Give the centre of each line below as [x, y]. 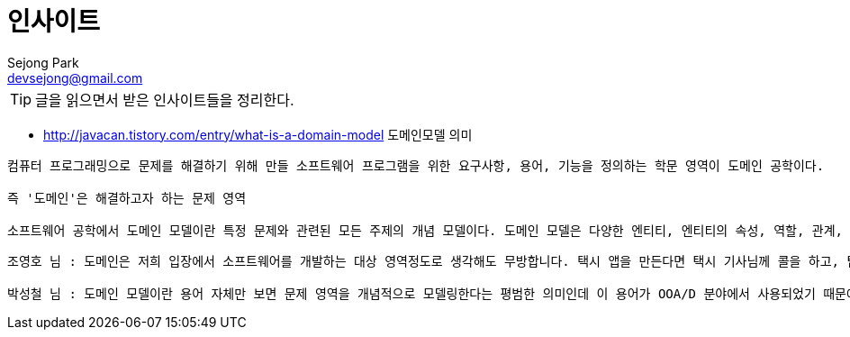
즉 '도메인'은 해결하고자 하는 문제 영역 [127, 198]
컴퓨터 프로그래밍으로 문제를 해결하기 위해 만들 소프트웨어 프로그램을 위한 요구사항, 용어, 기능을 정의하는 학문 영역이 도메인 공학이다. [416, 165]
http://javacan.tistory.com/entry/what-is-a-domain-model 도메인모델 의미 [258, 134]
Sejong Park [43, 62]
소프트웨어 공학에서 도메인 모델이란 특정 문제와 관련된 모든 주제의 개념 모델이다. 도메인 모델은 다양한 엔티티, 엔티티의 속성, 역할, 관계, [425, 230]
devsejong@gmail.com [75, 77]
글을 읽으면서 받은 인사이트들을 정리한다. [165, 100]
